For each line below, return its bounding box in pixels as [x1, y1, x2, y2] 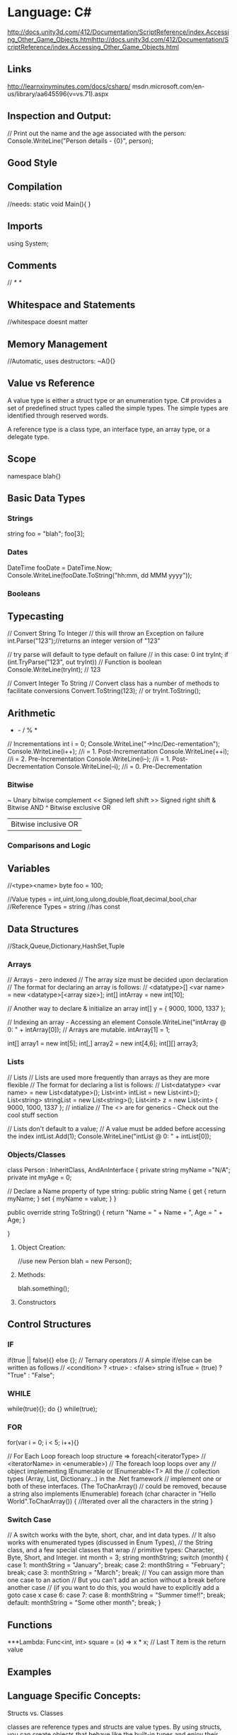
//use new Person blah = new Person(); [17, 1256, 132, 1265]
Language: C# [7, 4, 92, 21]
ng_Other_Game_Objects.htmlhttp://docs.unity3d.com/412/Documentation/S [7, 35, 229, 43]
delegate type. [7, 433, 50, 441]
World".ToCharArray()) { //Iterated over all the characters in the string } [7, 1497, 214, 1506]
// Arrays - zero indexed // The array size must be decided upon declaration [7, 975, 229, 984]
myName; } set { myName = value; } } [7, 1194, 117, 1203]
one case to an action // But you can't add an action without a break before [7, 1576, 226, 1584]
